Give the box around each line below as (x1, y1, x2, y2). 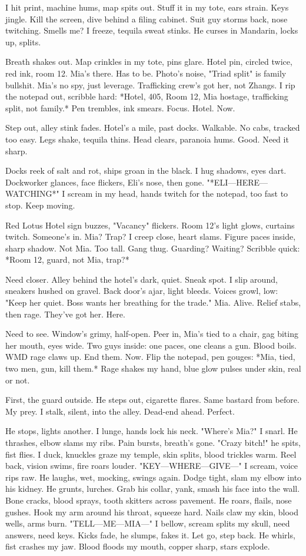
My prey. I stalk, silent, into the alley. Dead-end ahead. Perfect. (5, 405, 235, 417)
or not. (5, 373, 30, 386)
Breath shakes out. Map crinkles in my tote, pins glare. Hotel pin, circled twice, (5, 55, 292, 68)
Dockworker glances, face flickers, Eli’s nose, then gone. (5, 176, 204, 188)
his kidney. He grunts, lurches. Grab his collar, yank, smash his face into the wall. (5, 482, 300, 495)
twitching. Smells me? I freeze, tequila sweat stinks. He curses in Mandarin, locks (5, 24, 298, 37)
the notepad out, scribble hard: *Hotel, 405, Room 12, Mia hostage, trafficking (5, 90, 288, 102)
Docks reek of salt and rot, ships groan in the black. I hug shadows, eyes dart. (5, 164, 287, 177)
